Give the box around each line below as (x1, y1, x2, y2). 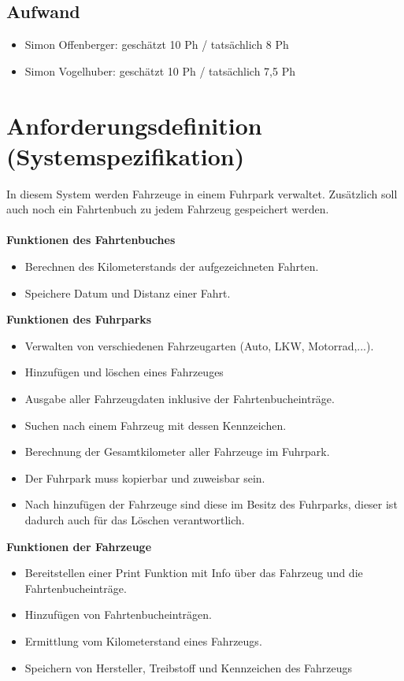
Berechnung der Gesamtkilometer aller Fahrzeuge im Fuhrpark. (24, 443, 330, 460)
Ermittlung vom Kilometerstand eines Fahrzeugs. (24, 632, 262, 649)
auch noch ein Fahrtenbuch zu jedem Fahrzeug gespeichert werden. (6, 201, 329, 217)
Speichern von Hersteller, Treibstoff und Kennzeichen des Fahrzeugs (24, 659, 353, 675)
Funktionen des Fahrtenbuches (6, 231, 176, 248)
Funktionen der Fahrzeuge (6, 538, 152, 554)
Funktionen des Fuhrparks (6, 311, 152, 328)
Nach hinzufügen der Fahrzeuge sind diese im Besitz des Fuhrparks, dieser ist (24, 496, 398, 513)
